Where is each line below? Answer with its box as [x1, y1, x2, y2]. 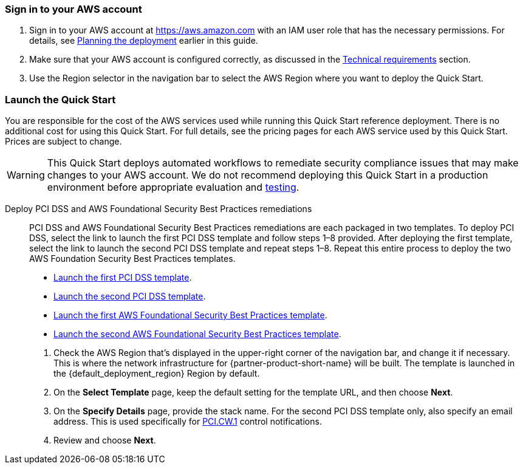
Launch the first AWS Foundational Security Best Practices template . [53, 310, 327, 321]
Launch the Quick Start [5, 93, 116, 106]
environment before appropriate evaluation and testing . [47, 181, 299, 194]
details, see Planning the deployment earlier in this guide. [29, 35, 258, 46]
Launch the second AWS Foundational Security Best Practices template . [53, 329, 341, 340]
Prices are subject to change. [5, 136, 122, 147]
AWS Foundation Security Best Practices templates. [29, 253, 236, 264]
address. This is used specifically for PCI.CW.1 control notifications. [53, 416, 322, 427]
